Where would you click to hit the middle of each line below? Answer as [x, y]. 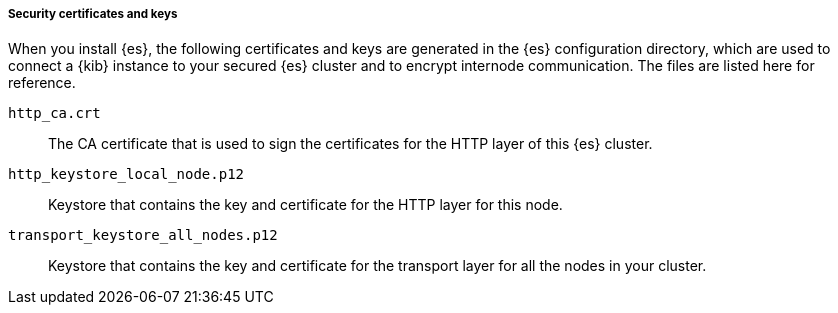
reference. [42, 83]
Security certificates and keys [93, 14]
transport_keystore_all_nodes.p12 [143, 235]
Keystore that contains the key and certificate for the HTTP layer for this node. [305, 205]
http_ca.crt [54, 113]
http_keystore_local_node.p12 [126, 174]
